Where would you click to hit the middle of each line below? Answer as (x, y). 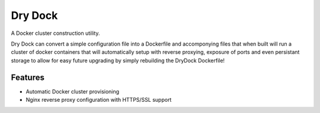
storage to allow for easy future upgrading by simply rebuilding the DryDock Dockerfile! (118, 60)
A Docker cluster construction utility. (55, 33)
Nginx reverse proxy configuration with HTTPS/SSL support (99, 100)
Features (28, 77)
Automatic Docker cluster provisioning (73, 91)
